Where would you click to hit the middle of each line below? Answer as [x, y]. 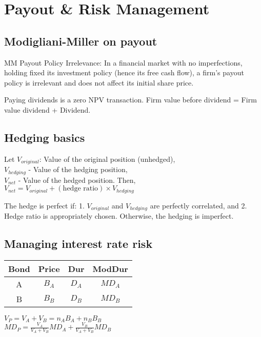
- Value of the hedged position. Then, [77, 180]
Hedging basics [45, 137]
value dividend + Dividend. [47, 109]
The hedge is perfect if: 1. [44, 205]
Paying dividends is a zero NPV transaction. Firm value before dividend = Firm [130, 100]
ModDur [110, 268]
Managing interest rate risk [78, 244]
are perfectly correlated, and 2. [198, 205]
